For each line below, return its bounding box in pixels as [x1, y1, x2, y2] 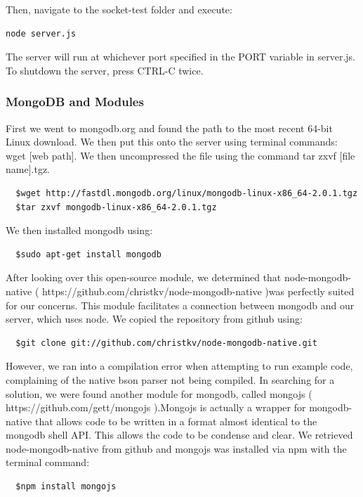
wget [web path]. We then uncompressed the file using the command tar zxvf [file [6, 148, 355, 162]
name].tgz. [6, 162, 50, 176]
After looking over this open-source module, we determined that [6, 270, 282, 285]
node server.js [6, 28, 77, 39]
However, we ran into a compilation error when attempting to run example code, [6, 359, 353, 373]
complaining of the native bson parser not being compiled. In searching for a [6, 372, 335, 387]
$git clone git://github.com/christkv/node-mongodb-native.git [15, 337, 317, 348]
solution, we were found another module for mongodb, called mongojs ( [6, 386, 312, 401]
